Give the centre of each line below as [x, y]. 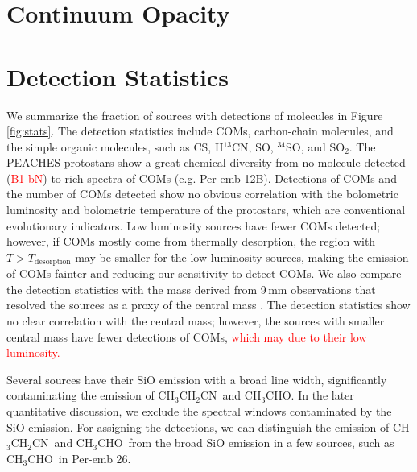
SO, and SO [315, 146]
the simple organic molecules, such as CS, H [115, 146]
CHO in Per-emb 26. [79, 458]
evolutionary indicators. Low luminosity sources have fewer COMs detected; [194, 225]
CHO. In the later [310, 395]
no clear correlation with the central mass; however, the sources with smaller [196, 321]
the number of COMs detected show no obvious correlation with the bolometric [202, 194]
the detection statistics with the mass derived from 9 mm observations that [191, 289]
